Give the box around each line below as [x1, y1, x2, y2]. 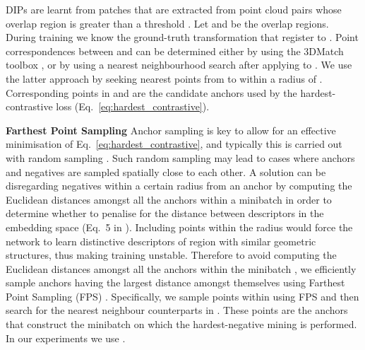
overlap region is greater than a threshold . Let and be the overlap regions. [6, 16, 329, 30]
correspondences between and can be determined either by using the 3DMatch [6, 43, 344, 58]
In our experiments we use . [6, 330, 126, 345]
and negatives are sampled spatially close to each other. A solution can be [6, 164, 326, 179]
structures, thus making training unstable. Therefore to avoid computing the [6, 247, 337, 262]
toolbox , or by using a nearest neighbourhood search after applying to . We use [6, 57, 352, 72]
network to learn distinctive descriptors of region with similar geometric [6, 233, 316, 248]
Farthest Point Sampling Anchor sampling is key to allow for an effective [6, 122, 336, 137]
